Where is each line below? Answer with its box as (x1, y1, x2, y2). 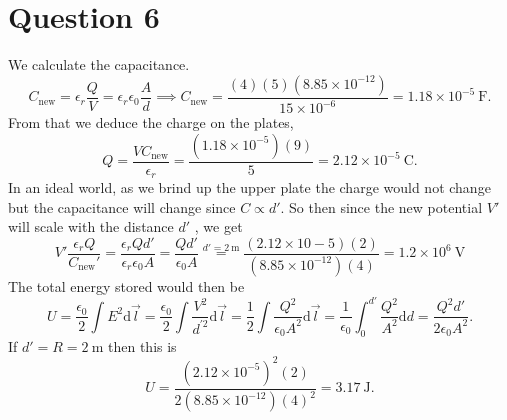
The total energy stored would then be (8, 275, 245, 296)
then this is (108, 335, 177, 356)
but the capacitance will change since (8, 196, 236, 217)
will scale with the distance (8, 216, 174, 237)
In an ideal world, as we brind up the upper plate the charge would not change (8, 177, 491, 198)
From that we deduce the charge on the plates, (8, 112, 294, 133)
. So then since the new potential (280, 196, 483, 217)
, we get (194, 216, 243, 237)
